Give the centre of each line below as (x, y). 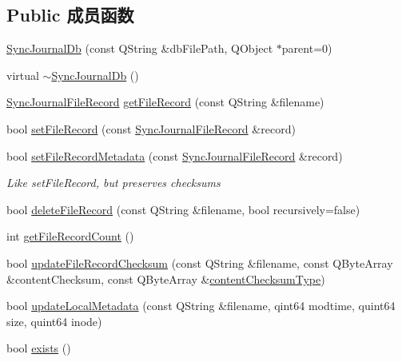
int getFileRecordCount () (70, 236)
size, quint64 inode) (54, 321)
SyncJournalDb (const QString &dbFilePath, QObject (140, 48)
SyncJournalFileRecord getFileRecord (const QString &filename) (165, 102)
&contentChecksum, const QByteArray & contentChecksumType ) (166, 278)
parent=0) (307, 48)
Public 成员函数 (70, 15)
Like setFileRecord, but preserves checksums (113, 183)
